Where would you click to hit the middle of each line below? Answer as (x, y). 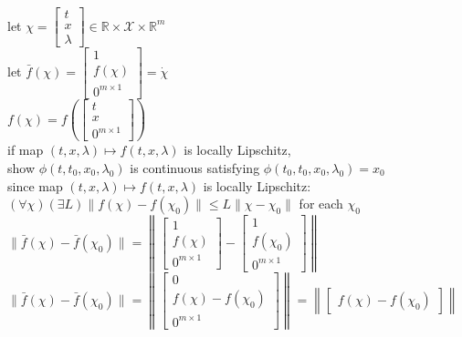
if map (26, 150)
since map (35, 185)
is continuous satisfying (195, 167)
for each (321, 204)
